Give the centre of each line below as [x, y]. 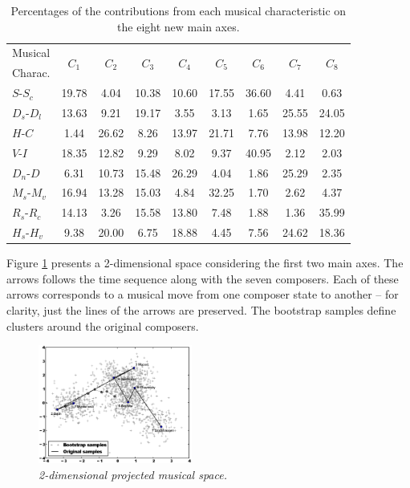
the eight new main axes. [179, 26]
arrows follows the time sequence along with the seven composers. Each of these [203, 278]
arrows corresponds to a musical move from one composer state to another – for [203, 294]
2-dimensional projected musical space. [133, 475]
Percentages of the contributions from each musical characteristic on [179, 10]
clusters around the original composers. [103, 325]
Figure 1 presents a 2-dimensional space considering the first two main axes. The [205, 263]
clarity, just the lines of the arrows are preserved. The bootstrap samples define [201, 309]
